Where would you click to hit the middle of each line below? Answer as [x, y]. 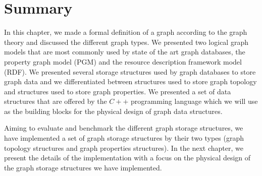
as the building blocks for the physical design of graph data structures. [113, 111]
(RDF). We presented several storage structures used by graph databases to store [130, 71]
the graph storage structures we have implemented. [83, 167]
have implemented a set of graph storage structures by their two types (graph [124, 138]
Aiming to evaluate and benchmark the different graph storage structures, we [124, 128]
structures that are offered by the [56, 101]
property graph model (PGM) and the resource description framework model [123, 61]
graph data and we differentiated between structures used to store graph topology [130, 81]
